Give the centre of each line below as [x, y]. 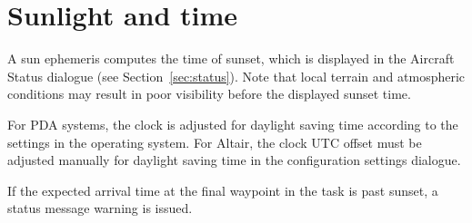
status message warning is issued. [100, 208]
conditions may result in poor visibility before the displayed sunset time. [209, 94]
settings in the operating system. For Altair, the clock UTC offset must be [215, 142]
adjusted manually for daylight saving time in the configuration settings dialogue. [234, 160]
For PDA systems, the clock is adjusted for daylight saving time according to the [233, 124]
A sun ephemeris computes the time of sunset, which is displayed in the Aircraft [231, 58]
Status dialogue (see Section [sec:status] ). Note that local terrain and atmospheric [236, 76]
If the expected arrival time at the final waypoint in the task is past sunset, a [223, 190]
